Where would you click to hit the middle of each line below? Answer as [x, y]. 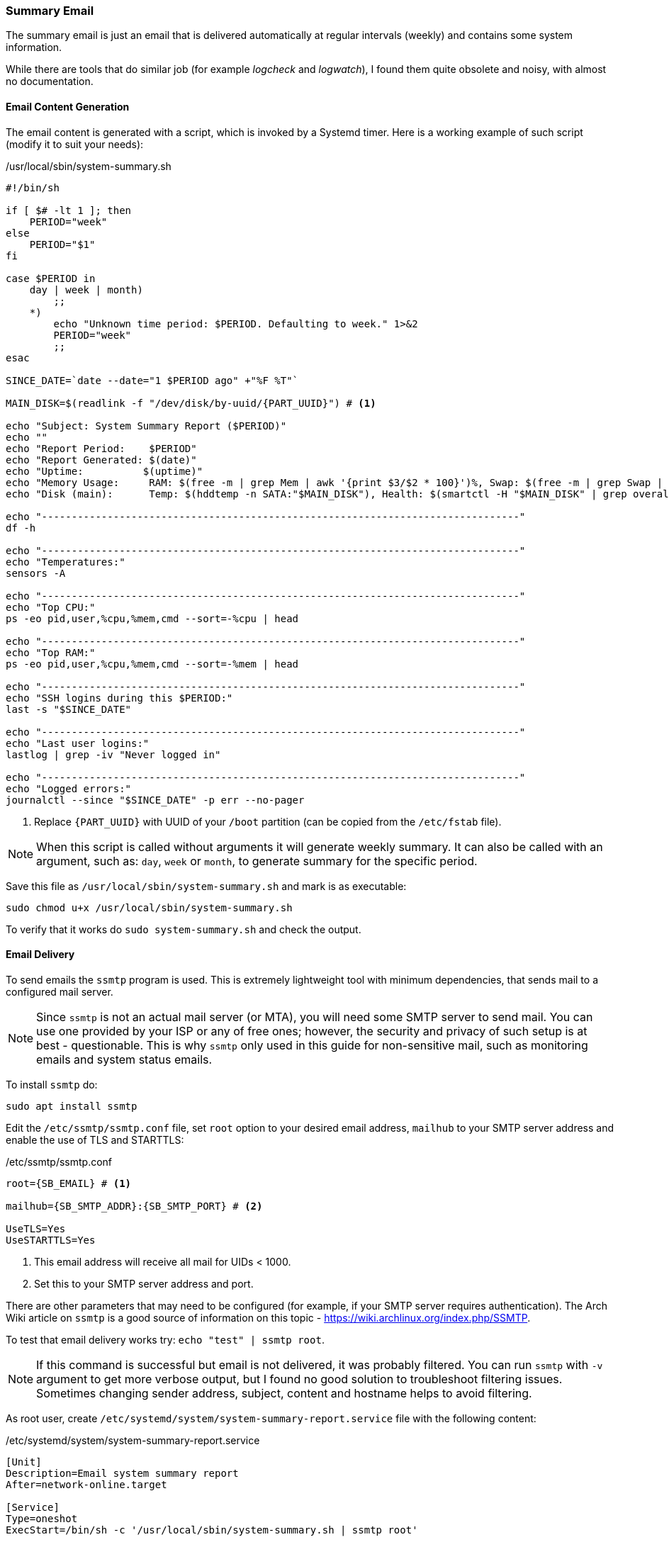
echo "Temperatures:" [66, 562]
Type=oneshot [42, 1518]
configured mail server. [60, 991]
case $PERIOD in [51, 278]
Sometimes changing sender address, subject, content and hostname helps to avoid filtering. [284, 1393]
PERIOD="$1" [62, 244]
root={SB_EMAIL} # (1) [69, 1183]
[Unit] [24, 1462]
